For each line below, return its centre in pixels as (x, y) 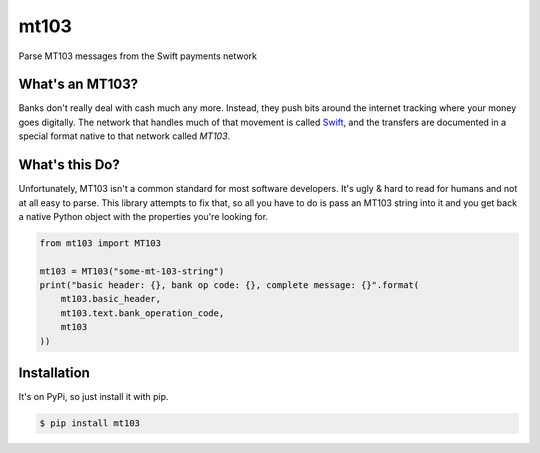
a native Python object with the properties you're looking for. (143, 216)
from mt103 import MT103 (100, 243)
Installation (54, 373)
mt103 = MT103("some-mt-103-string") (132, 271)
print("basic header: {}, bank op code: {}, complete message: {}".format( (229, 285)
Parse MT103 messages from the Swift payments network (138, 56)
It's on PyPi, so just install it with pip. (93, 397)
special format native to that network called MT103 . (124, 136)
